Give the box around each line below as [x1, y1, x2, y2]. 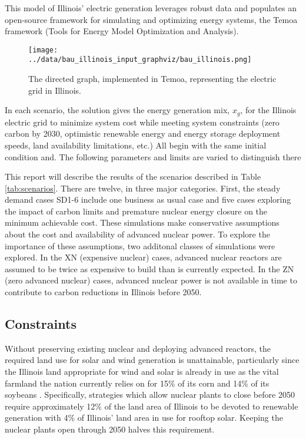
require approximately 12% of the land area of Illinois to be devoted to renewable [5, 400, 298, 412]
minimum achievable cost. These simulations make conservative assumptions [5, 216, 280, 229]
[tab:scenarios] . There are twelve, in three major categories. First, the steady [5, 181, 281, 194]
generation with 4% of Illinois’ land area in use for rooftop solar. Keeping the [5, 411, 283, 424]
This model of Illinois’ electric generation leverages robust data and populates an [5, 2, 297, 14]
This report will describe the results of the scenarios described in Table [5, 170, 261, 183]
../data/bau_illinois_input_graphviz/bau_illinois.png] [28, 55, 252, 64]
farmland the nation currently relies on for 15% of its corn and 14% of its [5, 377, 270, 389]
